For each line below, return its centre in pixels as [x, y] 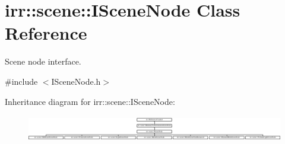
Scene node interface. [43, 61]
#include [21, 81]
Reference [46, 33]
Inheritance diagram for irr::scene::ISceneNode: [90, 101]
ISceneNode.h [76, 81]
